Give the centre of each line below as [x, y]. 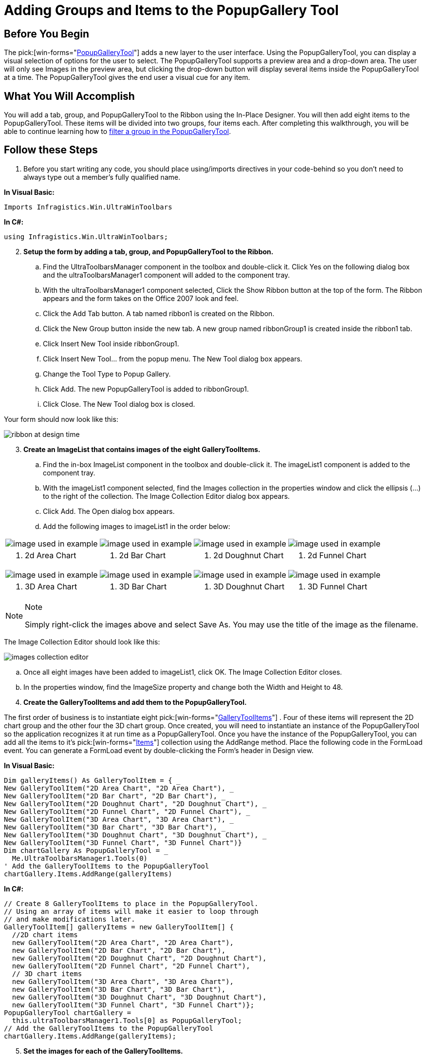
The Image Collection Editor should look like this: [82, 642]
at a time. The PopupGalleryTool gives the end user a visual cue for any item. [127, 77]
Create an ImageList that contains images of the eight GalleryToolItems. [142, 449]
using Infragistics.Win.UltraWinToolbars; [86, 236]
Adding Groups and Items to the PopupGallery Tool [171, 10]
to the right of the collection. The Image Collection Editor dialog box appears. [167, 496]
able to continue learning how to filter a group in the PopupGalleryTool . [118, 132]
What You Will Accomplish [69, 96]
